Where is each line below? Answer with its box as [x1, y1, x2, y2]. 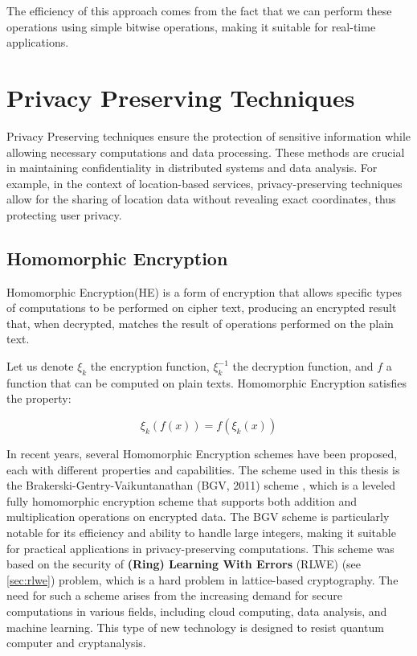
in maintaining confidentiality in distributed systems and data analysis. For [6, 159, 378, 176]
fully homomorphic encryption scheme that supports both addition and [6, 492, 357, 509]
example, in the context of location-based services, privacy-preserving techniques [6, 174, 403, 191]
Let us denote [6, 358, 74, 375]
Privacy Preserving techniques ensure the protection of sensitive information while [6, 127, 411, 144]
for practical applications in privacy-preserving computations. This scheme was [6, 539, 395, 556]
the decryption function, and [232, 358, 374, 375]
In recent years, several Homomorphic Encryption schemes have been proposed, [6, 445, 398, 462]
